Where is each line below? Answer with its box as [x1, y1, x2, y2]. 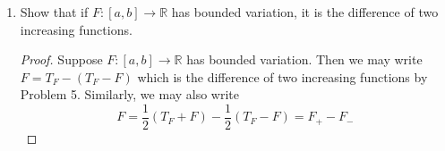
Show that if [20, 3, 89, 21]
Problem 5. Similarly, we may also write [20, 85, 240, 104]
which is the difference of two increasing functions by [137, 67, 428, 86]
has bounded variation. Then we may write [186, 50, 423, 69]
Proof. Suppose [20, 50, 103, 69]
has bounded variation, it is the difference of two [171, 3, 439, 21]
